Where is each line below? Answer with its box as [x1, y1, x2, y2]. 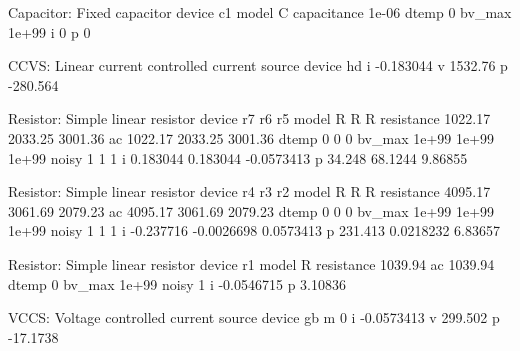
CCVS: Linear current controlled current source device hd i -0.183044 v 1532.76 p [8, 55, 508, 76]
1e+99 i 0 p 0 [8, 21, 91, 42]
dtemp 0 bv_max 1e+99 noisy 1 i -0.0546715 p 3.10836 [8, 273, 347, 294]
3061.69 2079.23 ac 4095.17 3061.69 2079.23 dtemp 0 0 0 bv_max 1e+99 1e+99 [8, 200, 495, 221]
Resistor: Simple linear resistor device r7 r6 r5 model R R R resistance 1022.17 [8, 108, 491, 129]
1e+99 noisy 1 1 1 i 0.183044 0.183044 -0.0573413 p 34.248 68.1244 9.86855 [8, 147, 468, 168]
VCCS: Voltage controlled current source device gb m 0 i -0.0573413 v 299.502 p [8, 307, 500, 328]
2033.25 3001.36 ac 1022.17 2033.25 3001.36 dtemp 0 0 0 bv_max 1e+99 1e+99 [8, 127, 495, 148]
